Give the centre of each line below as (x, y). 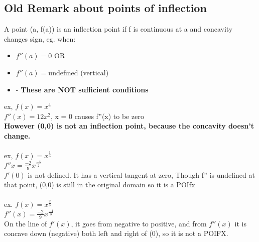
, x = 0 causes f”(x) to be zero (97, 116)
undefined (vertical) (79, 72)
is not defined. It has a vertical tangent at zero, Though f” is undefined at (141, 174)
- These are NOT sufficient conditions (82, 89)
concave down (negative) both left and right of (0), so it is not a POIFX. (116, 233)
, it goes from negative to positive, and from (139, 223)
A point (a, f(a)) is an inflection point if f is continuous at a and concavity (118, 29)
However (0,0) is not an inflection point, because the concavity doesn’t (129, 126)
